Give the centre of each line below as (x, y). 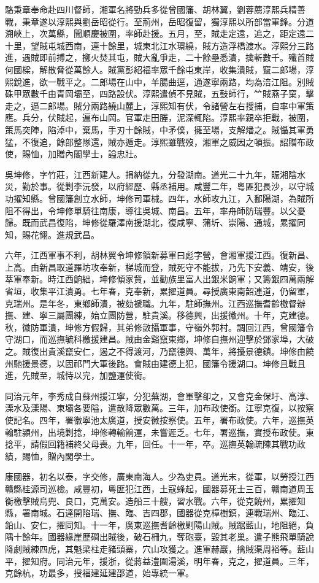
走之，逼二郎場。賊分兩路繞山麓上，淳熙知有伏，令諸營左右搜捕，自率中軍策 (159, 105)
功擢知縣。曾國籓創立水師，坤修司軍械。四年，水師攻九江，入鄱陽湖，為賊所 (159, 198)
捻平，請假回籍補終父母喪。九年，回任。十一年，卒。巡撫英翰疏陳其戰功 (151, 444)
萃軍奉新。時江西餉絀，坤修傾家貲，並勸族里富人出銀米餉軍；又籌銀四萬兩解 (159, 279)
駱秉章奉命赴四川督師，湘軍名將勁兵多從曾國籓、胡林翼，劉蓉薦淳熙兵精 (151, 9)
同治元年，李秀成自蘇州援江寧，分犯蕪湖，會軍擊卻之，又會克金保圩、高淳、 (159, 396)
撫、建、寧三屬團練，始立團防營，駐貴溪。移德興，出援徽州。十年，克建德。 (159, 315)
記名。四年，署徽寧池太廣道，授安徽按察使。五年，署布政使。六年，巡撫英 (163, 420)
